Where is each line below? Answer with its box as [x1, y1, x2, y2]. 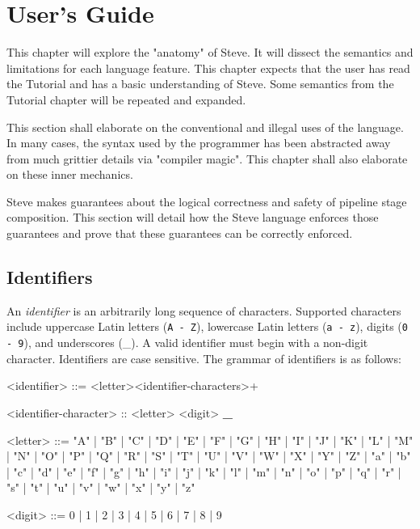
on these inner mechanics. [6, 166, 133, 183]
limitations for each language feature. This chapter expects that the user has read [6, 59, 410, 76]
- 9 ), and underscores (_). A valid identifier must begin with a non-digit [6, 334, 368, 351]
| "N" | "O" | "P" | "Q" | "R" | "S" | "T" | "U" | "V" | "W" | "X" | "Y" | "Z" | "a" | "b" [6, 447, 411, 464]
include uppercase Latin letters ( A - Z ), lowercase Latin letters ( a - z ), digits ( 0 [6, 318, 408, 335]
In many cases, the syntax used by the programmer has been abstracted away [6, 134, 391, 151]
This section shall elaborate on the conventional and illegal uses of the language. [6, 118, 404, 135]
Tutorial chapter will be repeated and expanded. [6, 91, 246, 108]
